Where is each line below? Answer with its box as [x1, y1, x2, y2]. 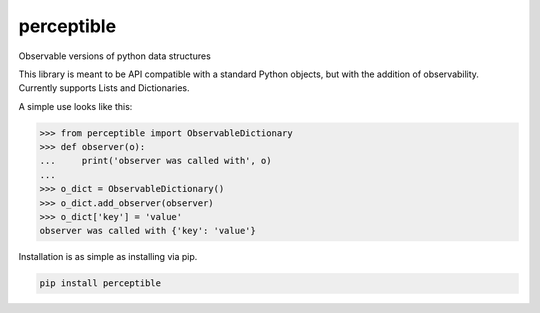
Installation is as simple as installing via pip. [18, 251, 198, 263]
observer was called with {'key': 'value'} [39, 225, 257, 237]
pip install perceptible [39, 278, 162, 289]
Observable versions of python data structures [18, 50, 212, 62]
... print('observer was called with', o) [39, 155, 272, 167]
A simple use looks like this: [18, 100, 133, 112]
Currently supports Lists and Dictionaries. [18, 82, 190, 94]
